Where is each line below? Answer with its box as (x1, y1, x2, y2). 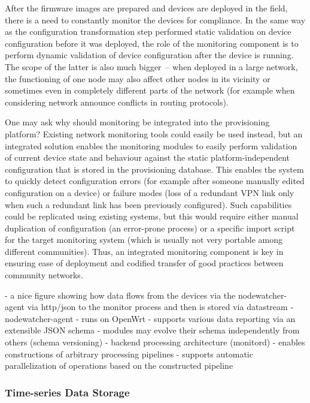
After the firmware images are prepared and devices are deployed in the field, (5, 2, 288, 14)
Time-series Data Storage (5, 384, 130, 399)
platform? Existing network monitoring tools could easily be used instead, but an (5, 127, 303, 140)
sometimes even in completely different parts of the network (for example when (5, 84, 295, 97)
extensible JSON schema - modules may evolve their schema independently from (5, 324, 300, 336)
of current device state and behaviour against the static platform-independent (5, 151, 290, 164)
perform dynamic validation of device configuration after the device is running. (5, 49, 294, 61)
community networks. (5, 269, 83, 281)
